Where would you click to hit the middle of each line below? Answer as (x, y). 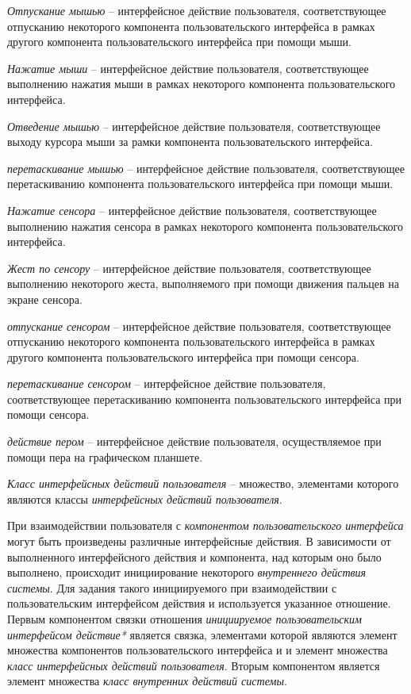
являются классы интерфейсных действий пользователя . (145, 498)
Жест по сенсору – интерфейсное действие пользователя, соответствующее (189, 268)
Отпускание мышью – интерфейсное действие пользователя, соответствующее (197, 10)
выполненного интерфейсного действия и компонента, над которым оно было (194, 556)
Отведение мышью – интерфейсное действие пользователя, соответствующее (194, 126)
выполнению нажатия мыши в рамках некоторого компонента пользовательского (202, 84)
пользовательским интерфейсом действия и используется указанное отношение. (199, 603)
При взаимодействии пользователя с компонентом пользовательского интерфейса (205, 525)
